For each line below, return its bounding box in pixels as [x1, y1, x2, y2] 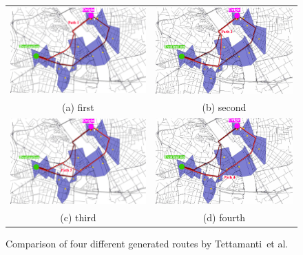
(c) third [60, 210, 96, 225]
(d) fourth [202, 210, 245, 225]
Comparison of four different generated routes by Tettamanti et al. [6, 236, 289, 251]
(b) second [202, 100, 247, 114]
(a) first [62, 100, 94, 114]
